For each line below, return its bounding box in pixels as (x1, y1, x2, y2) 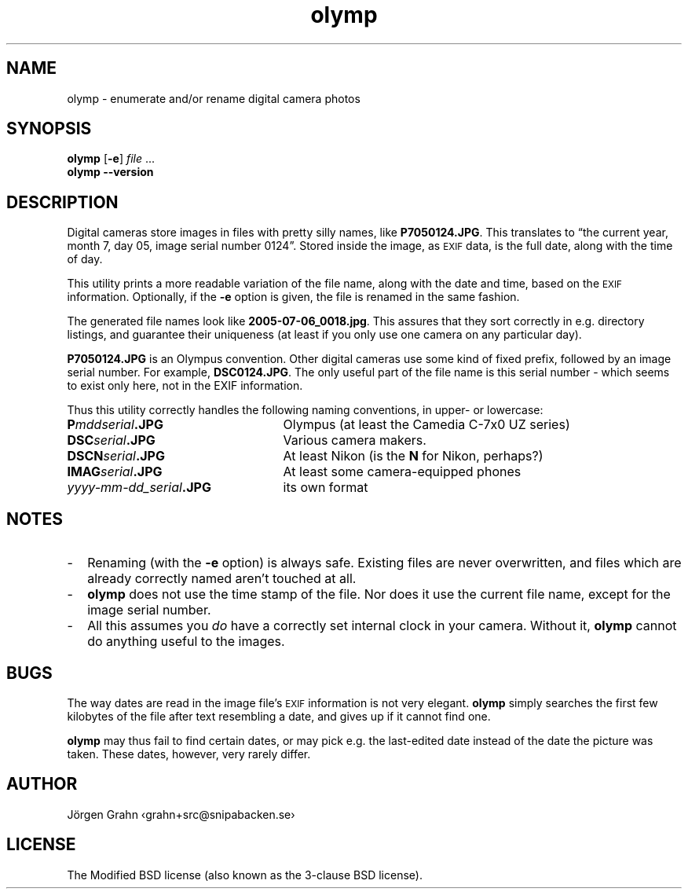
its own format (283, 479, 368, 496)
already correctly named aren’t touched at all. (87, 570, 357, 587)
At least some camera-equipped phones (283, 464, 521, 480)
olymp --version (67, 165, 154, 179)
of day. (67, 252, 103, 266)
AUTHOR (6, 774, 78, 794)
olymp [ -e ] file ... (67, 152, 156, 166)
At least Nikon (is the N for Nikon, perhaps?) (283, 448, 543, 464)
